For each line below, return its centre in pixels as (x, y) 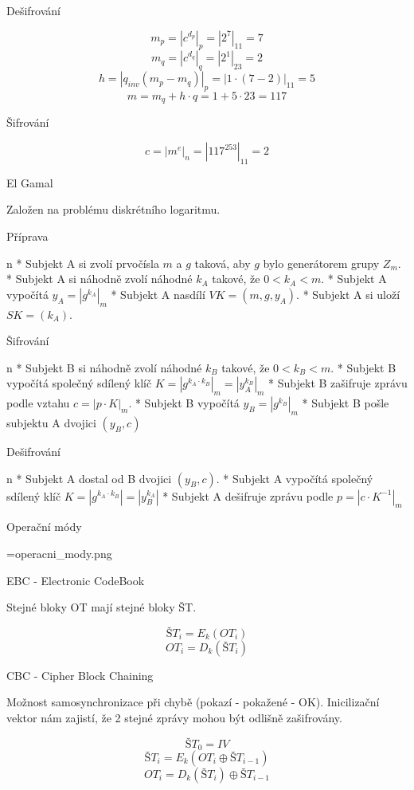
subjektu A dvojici (51, 422)
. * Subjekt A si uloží (348, 294)
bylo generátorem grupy (321, 263)
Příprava (27, 236)
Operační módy (44, 527)
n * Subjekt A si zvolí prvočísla (83, 263)
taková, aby (223, 263)
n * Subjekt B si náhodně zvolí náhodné (104, 367)
